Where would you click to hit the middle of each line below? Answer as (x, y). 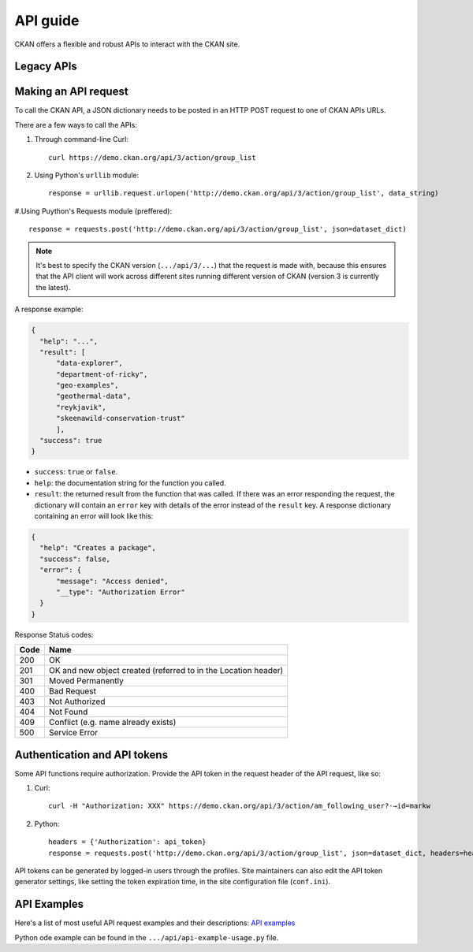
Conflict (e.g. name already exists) (112, 723)
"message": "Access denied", (112, 581)
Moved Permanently (86, 681)
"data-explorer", (90, 363)
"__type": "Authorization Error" (121, 592)
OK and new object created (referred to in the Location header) (166, 671)
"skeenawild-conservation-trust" (121, 418)
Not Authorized (77, 701)
